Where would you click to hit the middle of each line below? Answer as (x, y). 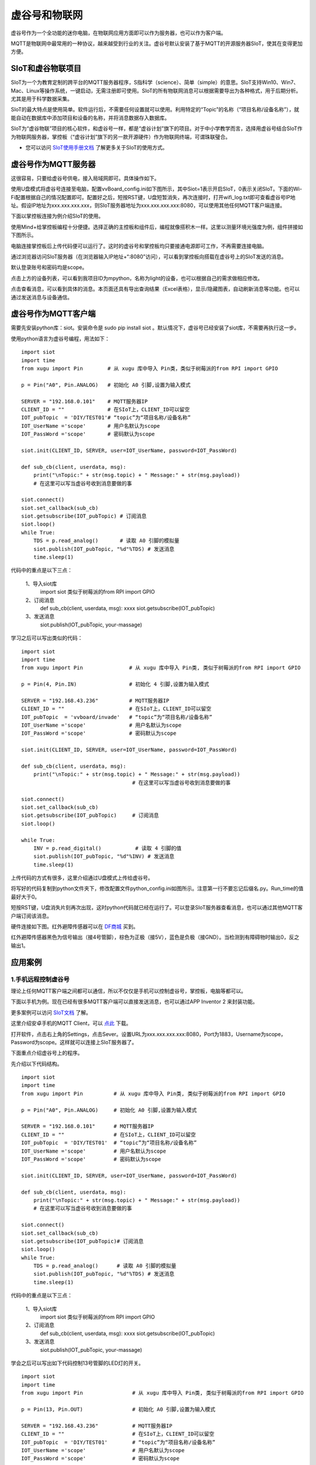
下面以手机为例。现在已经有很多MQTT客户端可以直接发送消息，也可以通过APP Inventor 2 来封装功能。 (134, 1001)
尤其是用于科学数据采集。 (42, 99)
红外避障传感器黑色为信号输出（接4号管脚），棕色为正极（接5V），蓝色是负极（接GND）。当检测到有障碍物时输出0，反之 (155, 937)
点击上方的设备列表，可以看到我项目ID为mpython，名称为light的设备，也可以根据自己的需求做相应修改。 (137, 278)
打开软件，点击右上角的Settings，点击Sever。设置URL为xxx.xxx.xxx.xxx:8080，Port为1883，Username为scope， (148, 1034)
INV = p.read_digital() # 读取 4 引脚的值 (107, 848)
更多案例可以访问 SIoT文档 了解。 (51, 1012)
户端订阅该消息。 (31, 916)
